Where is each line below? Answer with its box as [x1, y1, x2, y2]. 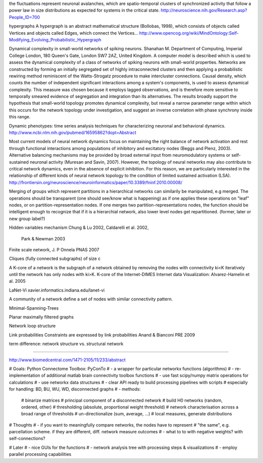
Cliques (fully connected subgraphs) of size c [9, 256, 101, 261]
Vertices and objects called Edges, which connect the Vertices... [9, 30, 138, 36]
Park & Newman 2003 [21, 236, 65, 241]
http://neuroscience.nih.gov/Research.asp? [161, 7, 247, 13]
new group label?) [9, 216, 46, 222]
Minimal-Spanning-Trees [9, 305, 59, 311]
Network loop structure [9, 323, 56, 329]
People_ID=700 [9, 14, 40, 20]
